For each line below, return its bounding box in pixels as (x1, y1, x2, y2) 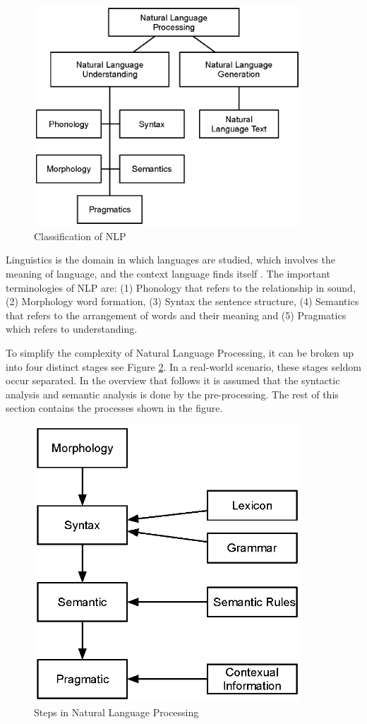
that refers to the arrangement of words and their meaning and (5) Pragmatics (6, 307, 347, 322)
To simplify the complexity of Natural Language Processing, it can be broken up (6, 345, 354, 360)
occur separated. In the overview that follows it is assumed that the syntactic (6, 373, 340, 388)
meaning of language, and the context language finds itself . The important (6, 266, 330, 280)
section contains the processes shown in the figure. (6, 400, 223, 415)
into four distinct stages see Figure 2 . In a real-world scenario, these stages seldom (6, 359, 361, 374)
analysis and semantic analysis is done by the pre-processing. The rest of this (6, 386, 339, 401)
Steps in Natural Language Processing (34, 704, 199, 719)
